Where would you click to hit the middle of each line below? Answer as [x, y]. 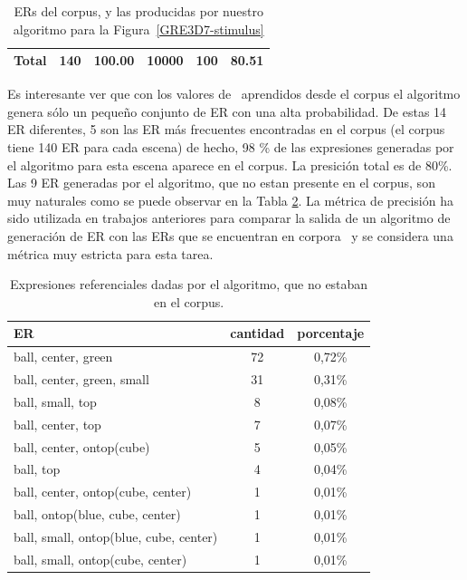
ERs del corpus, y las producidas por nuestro [138, 11]
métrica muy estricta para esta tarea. [110, 253]
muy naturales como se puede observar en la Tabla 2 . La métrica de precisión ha [230, 200]
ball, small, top [55, 401]
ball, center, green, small [81, 379]
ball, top [37, 469]
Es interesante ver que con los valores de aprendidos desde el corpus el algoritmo [234, 94]
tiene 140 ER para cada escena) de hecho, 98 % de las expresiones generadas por [231, 147]
